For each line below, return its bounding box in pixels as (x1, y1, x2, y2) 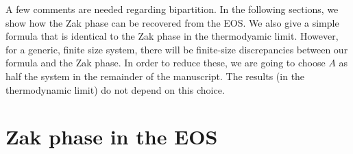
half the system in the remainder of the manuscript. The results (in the (5, 68, 305, 83)
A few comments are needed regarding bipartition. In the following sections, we (5, 2, 339, 16)
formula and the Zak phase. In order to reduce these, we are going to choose (5, 55, 326, 70)
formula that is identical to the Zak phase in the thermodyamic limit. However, (5, 29, 339, 43)
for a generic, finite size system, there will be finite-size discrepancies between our (5, 42, 348, 56)
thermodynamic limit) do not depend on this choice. (5, 82, 225, 97)
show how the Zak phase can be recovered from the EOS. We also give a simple (5, 15, 339, 29)
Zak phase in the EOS (5, 123, 218, 151)
